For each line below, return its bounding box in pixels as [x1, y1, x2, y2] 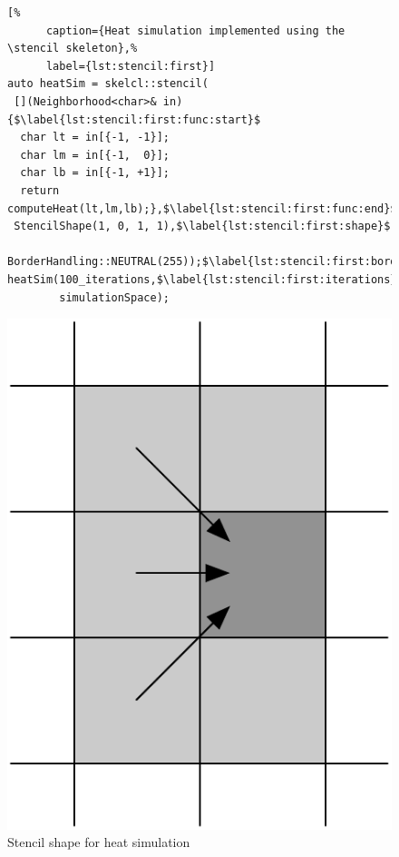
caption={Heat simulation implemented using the [45, 24, 345, 37]
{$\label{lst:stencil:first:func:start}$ [7, 113, 261, 126]
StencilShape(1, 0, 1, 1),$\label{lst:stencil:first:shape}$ [14, 220, 391, 233]
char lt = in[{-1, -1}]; [20, 131, 170, 144]
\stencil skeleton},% [7, 42, 138, 55]
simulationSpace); [59, 291, 170, 304]
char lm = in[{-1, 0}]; [20, 148, 170, 162]
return [20, 183, 60, 197]
